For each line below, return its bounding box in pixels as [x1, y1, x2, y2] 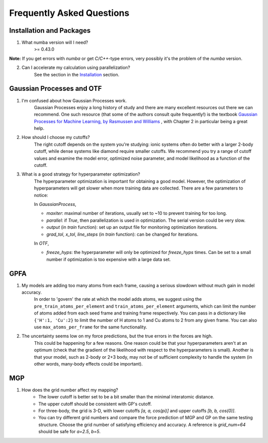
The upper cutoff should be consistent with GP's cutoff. [38, 401, 152, 407]
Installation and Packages [9, 26, 91, 35]
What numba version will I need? [21, 40, 88, 46]
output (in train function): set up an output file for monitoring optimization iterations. [46, 224, 218, 230]
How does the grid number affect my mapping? [21, 387, 119, 393]
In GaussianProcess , [34, 201, 76, 207]
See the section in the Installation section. [34, 71, 120, 77]
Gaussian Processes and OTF [9, 84, 102, 93]
